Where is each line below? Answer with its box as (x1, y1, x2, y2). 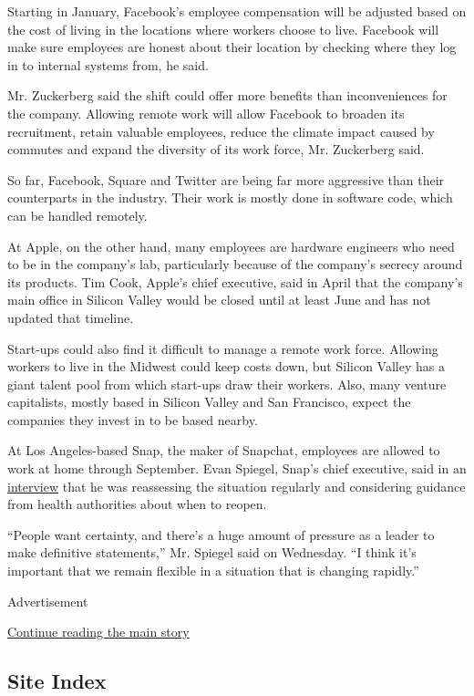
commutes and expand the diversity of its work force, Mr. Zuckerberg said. (7, 140, 425, 159)
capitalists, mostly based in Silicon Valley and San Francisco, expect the (7, 392, 411, 411)
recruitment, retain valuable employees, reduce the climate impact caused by (7, 121, 435, 140)
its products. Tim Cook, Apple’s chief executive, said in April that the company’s (7, 272, 463, 291)
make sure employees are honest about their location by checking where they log (7, 37, 457, 57)
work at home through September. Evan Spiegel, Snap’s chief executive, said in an (7, 459, 467, 478)
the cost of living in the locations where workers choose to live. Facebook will (7, 19, 439, 38)
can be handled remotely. (7, 205, 148, 224)
